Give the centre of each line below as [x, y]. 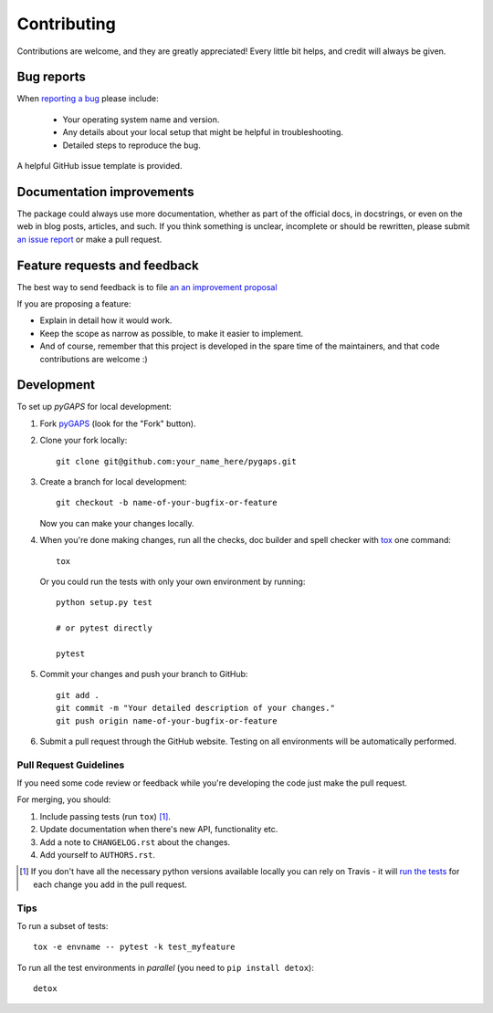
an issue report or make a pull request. [89, 239]
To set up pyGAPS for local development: [94, 407]
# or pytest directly [104, 628]
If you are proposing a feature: [74, 304]
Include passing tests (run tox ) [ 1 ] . [105, 816]
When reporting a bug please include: [88, 99]
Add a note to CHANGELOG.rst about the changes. [135, 842]
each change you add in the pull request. [110, 884]
